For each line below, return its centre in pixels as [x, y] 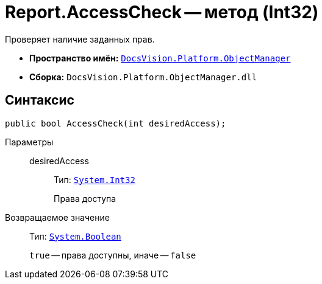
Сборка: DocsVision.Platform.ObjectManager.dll [143, 77]
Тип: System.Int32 [95, 179]
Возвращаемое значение [57, 217]
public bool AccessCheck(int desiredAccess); [116, 123]
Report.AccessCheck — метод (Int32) [162, 12]
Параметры [29, 142]
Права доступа [85, 198]
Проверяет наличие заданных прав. [80, 39]
